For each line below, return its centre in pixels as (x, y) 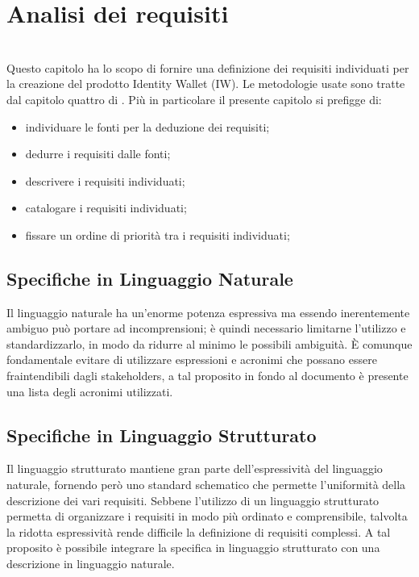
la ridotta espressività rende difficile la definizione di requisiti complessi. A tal (199, 531)
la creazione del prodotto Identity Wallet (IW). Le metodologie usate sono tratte (206, 84)
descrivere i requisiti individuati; (105, 180)
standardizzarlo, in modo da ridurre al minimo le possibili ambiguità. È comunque (209, 343)
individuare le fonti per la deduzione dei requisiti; (147, 126)
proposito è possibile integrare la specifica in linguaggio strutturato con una (193, 548)
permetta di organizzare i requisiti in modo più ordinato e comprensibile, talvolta (207, 516)
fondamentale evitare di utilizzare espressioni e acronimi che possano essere (192, 360)
